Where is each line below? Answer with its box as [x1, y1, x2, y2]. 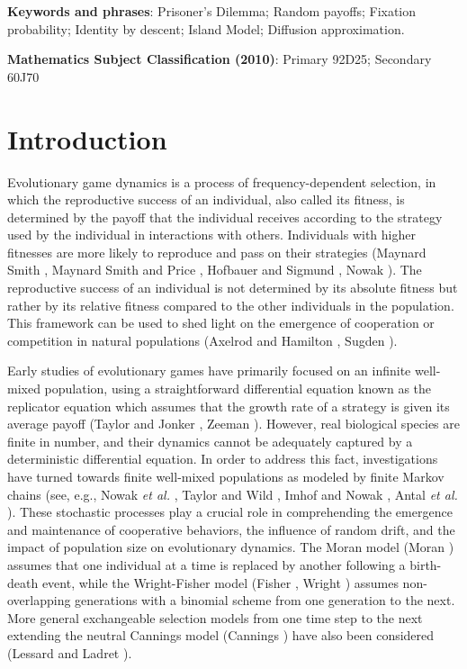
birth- [409, 555, 442, 574]
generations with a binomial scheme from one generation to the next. [75, 591, 455, 610]
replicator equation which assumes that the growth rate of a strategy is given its [7, 396, 450, 415]
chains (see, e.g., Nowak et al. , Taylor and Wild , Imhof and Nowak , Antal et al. [7, 484, 458, 503]
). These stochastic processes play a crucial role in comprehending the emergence [7, 502, 453, 521]
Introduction [7, 120, 167, 157]
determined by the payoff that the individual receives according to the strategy [7, 207, 443, 226]
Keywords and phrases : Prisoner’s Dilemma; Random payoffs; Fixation [7, 2, 417, 20]
